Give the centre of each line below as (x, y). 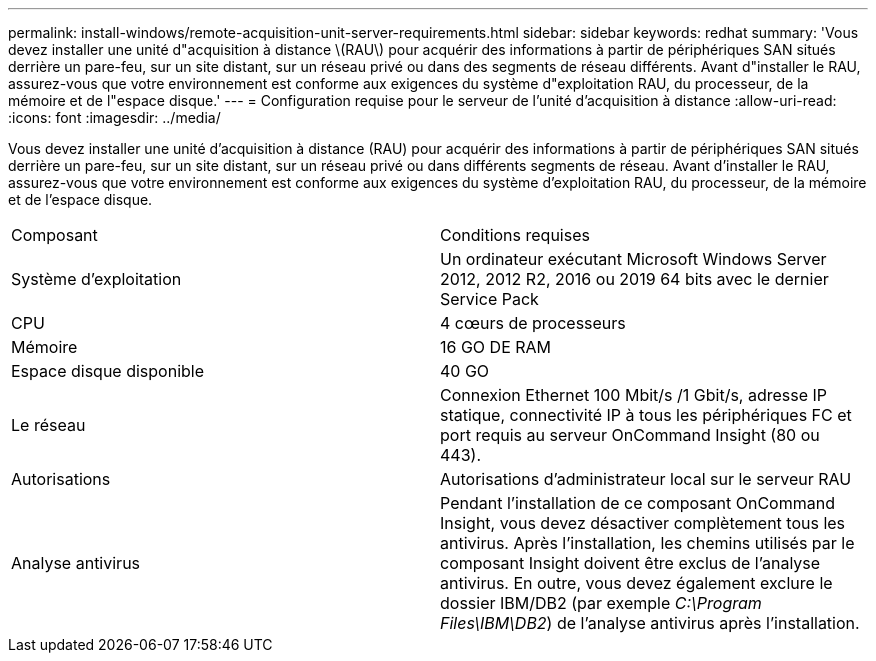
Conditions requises (515, 235)
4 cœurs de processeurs (533, 323)
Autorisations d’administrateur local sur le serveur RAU (646, 479)
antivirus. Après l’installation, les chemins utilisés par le (647, 543)
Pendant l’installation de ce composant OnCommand (637, 503)
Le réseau (48, 425)
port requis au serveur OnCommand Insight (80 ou (630, 435)
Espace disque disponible (108, 371)
